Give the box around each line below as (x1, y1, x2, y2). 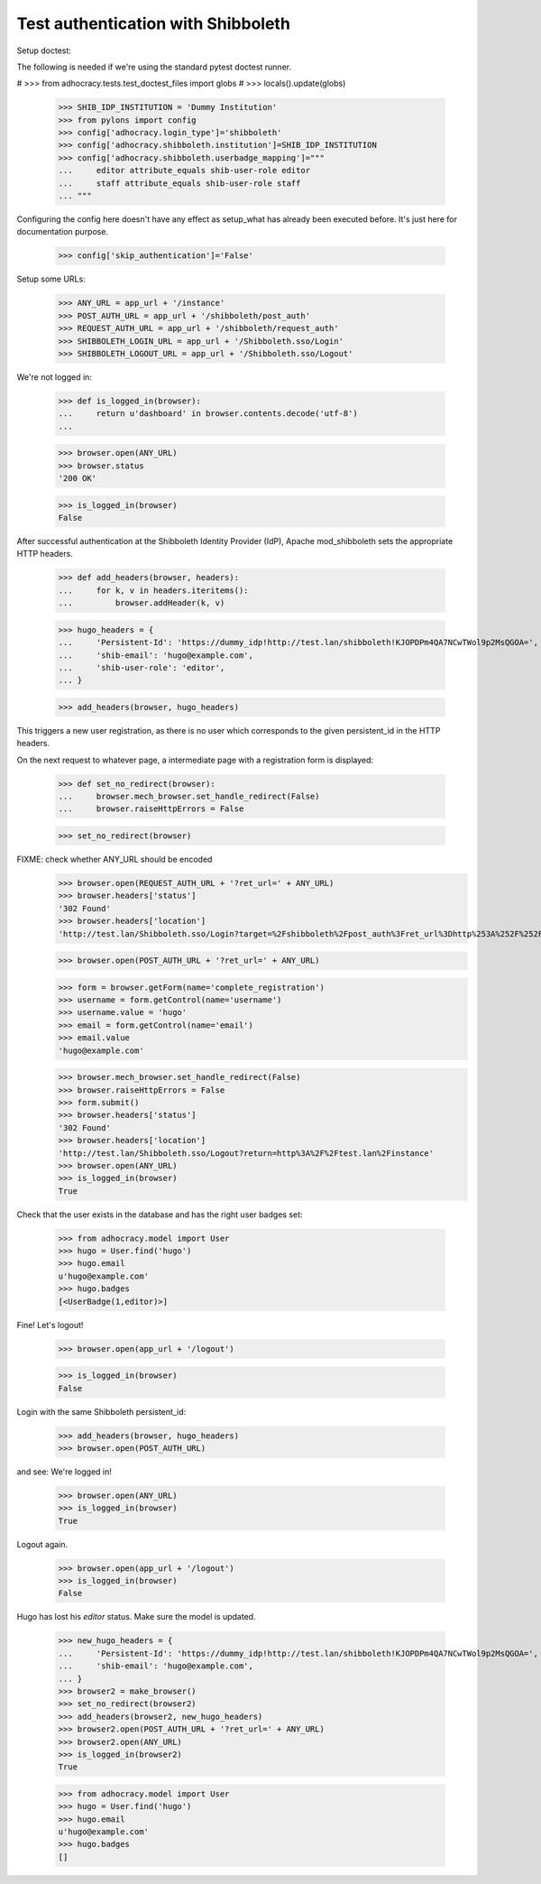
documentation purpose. (16, 226, 108, 237)
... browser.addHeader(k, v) (58, 598, 225, 608)
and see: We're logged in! (16, 1466, 113, 1477)
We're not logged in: (16, 371, 92, 383)
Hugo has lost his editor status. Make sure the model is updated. (16, 1612, 256, 1622)
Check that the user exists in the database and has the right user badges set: (16, 1209, 303, 1220)
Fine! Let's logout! (16, 1319, 84, 1330)
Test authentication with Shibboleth (16, 14, 290, 33)
